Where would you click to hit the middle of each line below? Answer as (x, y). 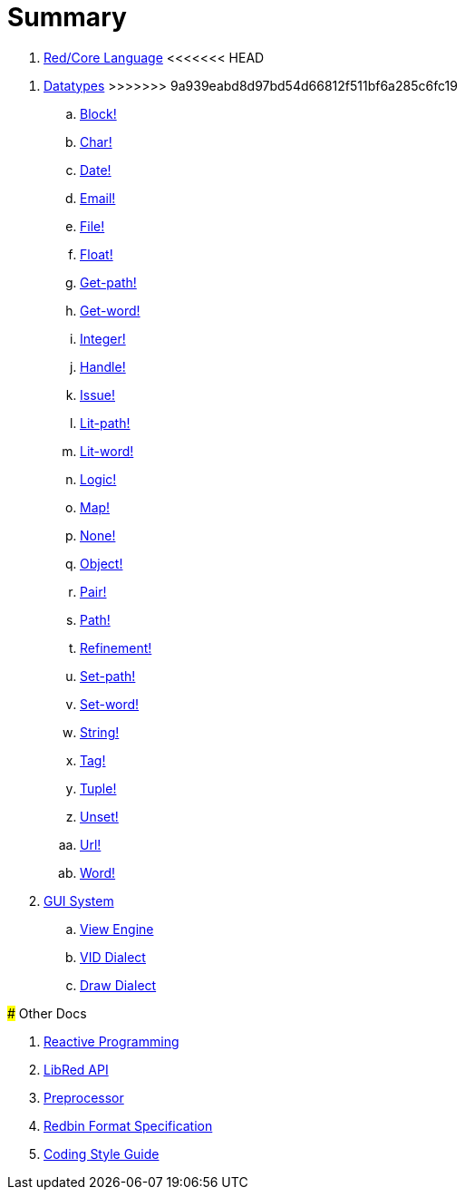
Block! (98, 113)
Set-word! (110, 704)
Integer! (103, 338)
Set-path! (108, 676)
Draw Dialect (118, 985)
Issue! (98, 394)
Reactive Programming (111, 1041)
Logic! (98, 479)
